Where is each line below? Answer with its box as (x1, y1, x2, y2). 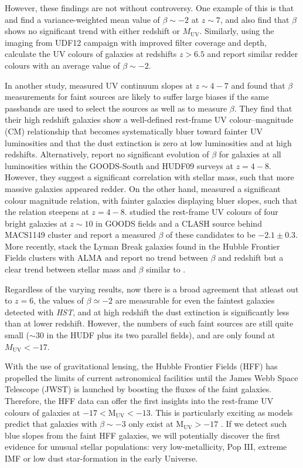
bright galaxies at (5, 217, 67, 229)
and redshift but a (218, 251, 284, 264)
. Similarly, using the (199, 25, 274, 37)
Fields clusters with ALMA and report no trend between (5, 251, 208, 264)
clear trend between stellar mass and (5, 263, 136, 275)
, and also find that (220, 13, 290, 25)
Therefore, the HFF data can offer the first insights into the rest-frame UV (5, 395, 274, 406)
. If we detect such (220, 418, 287, 430)
